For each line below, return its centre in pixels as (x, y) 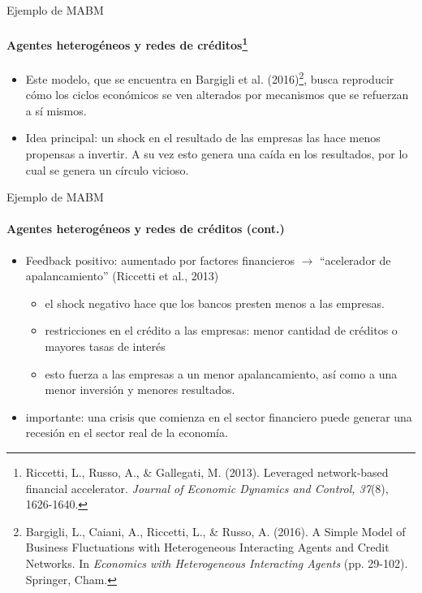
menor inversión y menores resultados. (140, 390)
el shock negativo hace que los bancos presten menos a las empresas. (215, 303)
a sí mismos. (56, 110)
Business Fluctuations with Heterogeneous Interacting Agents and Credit (207, 547)
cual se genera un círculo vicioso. (107, 169)
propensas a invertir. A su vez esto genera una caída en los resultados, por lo (217, 154)
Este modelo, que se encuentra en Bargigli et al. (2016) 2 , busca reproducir (210, 78)
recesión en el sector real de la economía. (127, 433)
